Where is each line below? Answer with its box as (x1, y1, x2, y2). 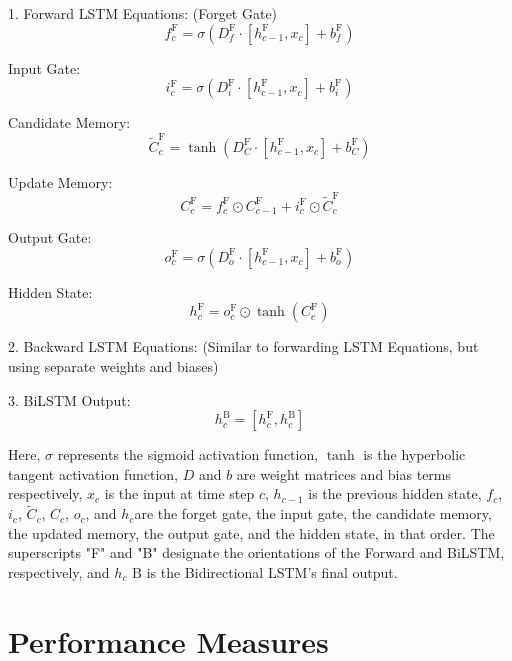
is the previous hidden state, (308, 483, 482, 504)
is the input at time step (104, 483, 255, 504)
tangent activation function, (8, 463, 178, 484)
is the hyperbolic (363, 444, 466, 465)
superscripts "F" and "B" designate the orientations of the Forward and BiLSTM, (8, 542, 505, 563)
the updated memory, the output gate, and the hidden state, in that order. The (8, 522, 495, 543)
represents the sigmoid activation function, (57, 444, 319, 465)
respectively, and (8, 562, 110, 583)
